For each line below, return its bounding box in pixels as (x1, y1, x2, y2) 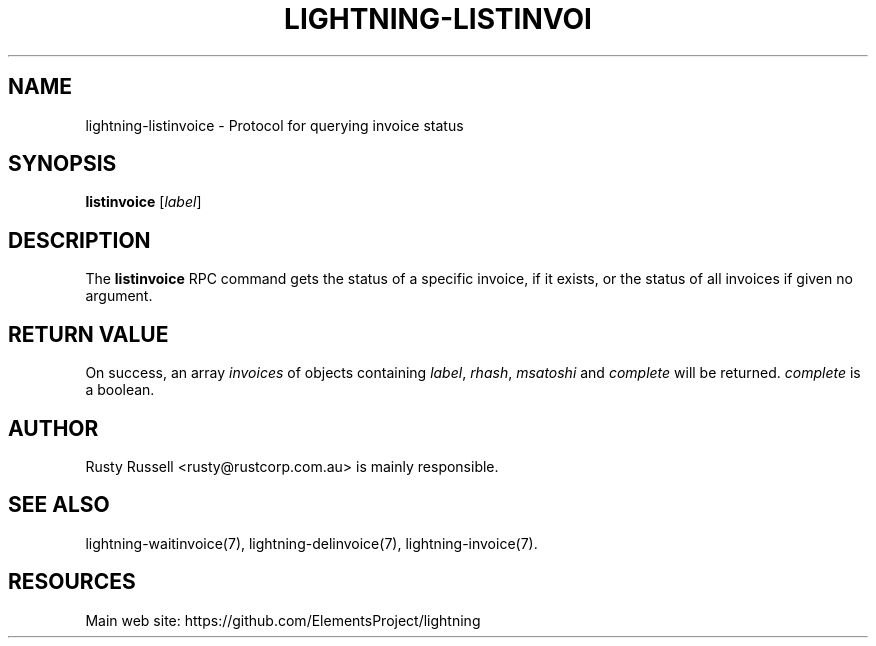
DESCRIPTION (8, 227, 151, 253)
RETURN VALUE (8, 321, 169, 347)
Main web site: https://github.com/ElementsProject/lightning (85, 611, 481, 629)
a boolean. (85, 381, 155, 399)
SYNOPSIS (8, 151, 117, 177)
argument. (85, 287, 153, 305)
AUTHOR (8, 415, 99, 441)
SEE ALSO (8, 492, 110, 518)
